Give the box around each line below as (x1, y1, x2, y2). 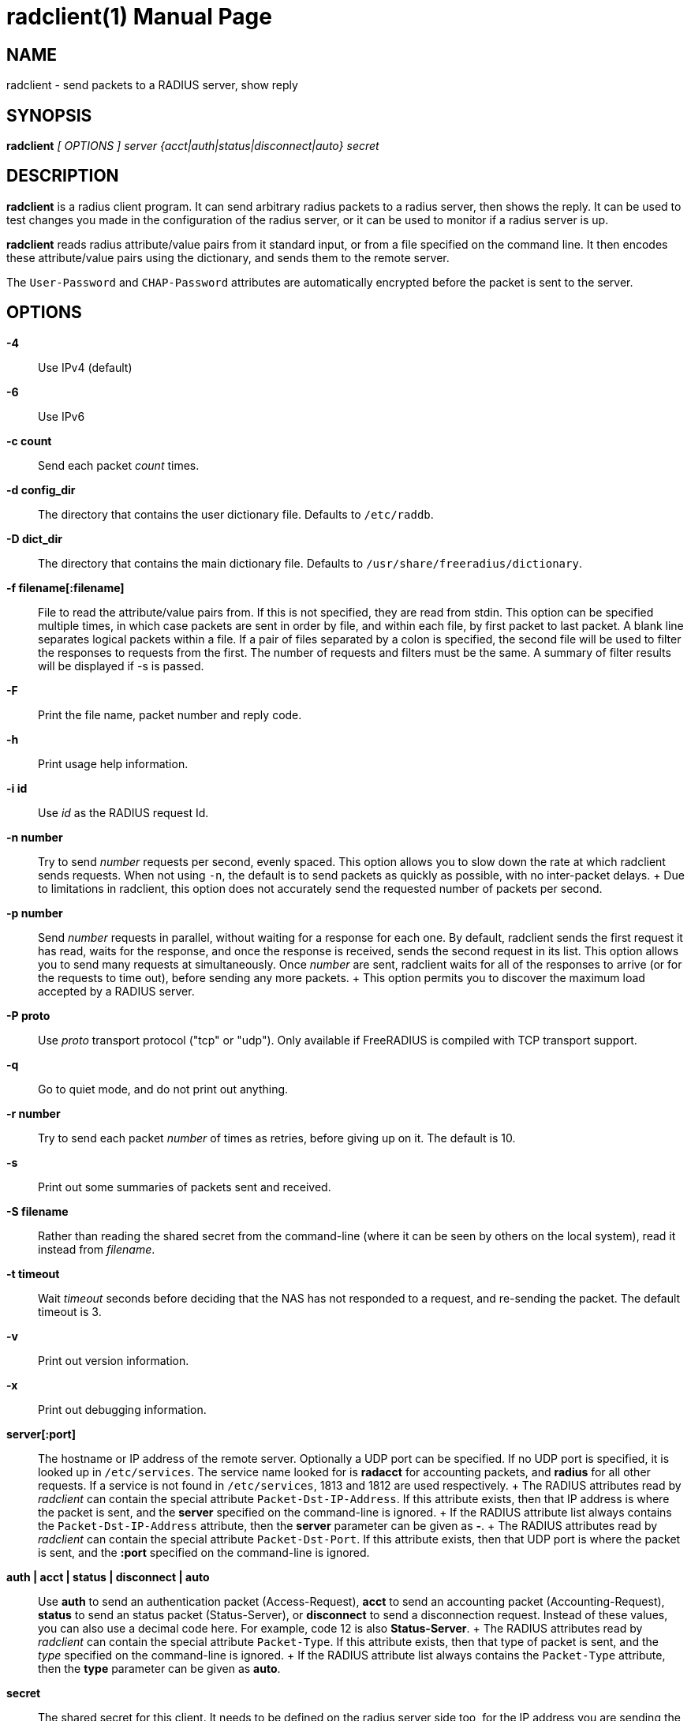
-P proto (6, 1008, 50, 1022)
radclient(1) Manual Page (6, 3, 272, 30)
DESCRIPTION (6, 166, 119, 186)
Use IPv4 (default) (38, 360, 133, 374)
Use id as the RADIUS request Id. (38, 805, 209, 819)
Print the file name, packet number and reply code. (38, 707, 302, 722)
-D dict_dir (6, 531, 62, 546)
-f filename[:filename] (6, 580, 125, 594)
